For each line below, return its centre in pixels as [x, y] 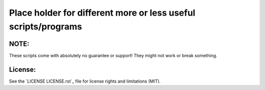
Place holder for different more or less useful [102, 13]
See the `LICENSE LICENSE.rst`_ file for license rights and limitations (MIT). [85, 81]
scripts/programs [46, 26]
